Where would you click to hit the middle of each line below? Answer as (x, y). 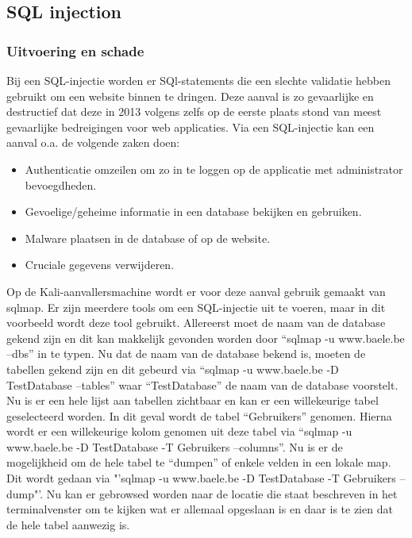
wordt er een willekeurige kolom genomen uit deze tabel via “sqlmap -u (179, 431)
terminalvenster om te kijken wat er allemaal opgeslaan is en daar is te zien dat (200, 509)
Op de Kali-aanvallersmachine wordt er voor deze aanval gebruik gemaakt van (196, 291)
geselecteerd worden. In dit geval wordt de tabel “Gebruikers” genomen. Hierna (199, 415)
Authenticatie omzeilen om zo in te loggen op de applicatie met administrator (214, 169)
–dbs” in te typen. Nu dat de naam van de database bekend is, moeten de (186, 354)
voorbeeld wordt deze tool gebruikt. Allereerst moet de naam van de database (196, 323)
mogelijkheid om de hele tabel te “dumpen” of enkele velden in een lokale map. (199, 462)
